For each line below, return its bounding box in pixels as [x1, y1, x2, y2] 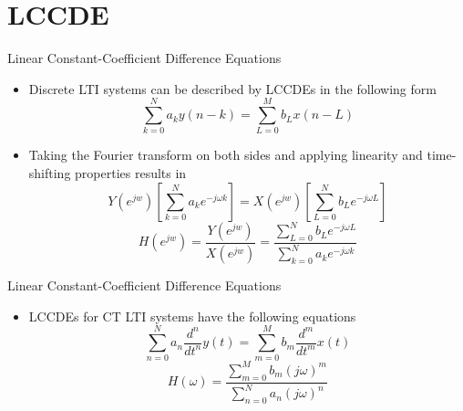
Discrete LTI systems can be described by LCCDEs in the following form [28, 79, 437, 98]
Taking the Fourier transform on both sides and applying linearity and [28, 145, 423, 164]
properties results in [75, 163, 187, 183]
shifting [28, 163, 71, 183]
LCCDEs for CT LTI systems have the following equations [28, 306, 356, 325]
